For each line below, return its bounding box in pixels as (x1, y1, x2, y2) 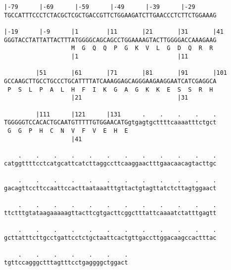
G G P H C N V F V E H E (7, 127, 128, 134)
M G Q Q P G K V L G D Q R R (71, 45, 213, 52)
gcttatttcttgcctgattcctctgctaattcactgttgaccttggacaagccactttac (4, 234, 217, 242)
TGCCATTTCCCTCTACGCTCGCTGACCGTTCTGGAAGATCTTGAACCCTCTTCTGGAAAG (4, 11, 217, 19)
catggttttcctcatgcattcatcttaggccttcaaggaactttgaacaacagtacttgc (4, 160, 217, 167)
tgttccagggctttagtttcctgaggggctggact (4, 259, 128, 267)
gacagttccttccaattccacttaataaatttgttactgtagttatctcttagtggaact (4, 185, 217, 192)
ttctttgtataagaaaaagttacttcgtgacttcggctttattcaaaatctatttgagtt (4, 210, 217, 217)
